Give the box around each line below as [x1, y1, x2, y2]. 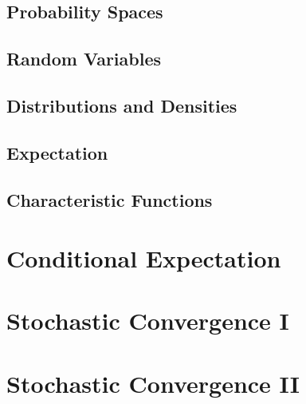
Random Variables [6, 46, 162, 71]
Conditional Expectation [6, 242, 281, 275]
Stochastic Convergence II [6, 366, 300, 399]
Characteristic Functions [6, 187, 213, 212]
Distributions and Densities [6, 93, 237, 117]
